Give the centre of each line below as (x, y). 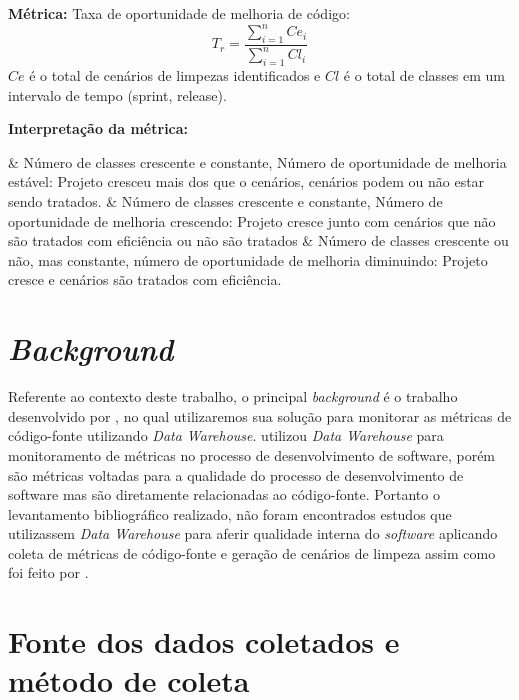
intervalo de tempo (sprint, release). (117, 94)
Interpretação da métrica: (98, 128)
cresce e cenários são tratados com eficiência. (145, 279)
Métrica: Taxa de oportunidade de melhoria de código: (179, 13)
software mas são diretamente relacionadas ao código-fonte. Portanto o (224, 494)
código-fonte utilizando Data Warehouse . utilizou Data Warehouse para (226, 435)
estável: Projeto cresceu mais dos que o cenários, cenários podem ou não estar (246, 181)
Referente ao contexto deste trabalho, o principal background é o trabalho (233, 396)
